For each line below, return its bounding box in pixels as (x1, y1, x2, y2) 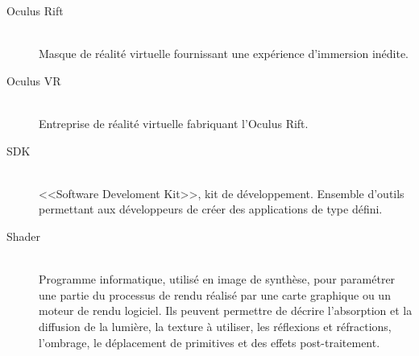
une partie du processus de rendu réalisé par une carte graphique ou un (39, 286, 391, 303)
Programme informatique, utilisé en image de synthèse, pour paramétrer (39, 271, 396, 288)
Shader (6, 227, 41, 244)
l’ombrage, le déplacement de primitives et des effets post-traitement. (39, 333, 380, 350)
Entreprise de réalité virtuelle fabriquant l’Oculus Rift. (39, 114, 309, 131)
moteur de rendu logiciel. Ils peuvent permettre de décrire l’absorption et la (39, 302, 413, 319)
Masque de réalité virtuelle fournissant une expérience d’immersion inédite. (39, 45, 409, 62)
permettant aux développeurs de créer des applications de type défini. (39, 201, 383, 217)
